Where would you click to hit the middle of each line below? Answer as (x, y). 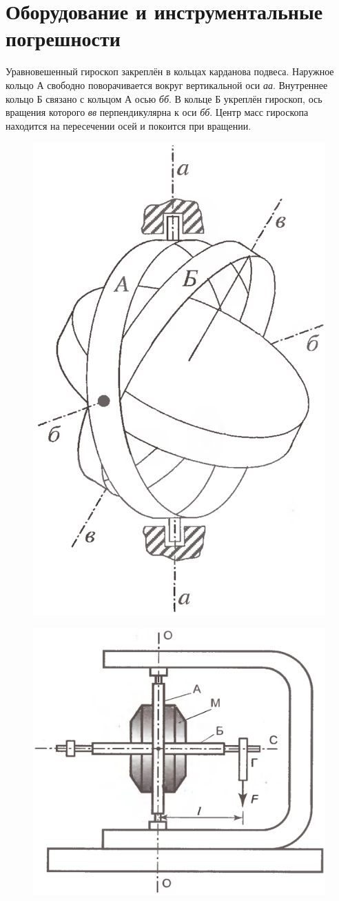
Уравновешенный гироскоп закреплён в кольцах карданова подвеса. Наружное (170, 71)
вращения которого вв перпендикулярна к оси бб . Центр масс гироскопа (157, 112)
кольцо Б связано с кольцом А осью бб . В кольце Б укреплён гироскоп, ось (164, 98)
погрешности (63, 38)
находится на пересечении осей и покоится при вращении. (129, 125)
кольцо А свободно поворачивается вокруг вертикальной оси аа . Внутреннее (167, 85)
